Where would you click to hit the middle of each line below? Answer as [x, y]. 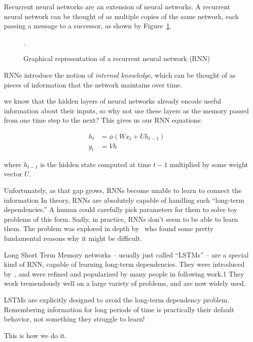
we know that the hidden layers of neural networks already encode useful [113, 101]
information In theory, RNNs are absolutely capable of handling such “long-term [124, 200]
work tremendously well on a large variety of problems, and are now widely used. [125, 283]
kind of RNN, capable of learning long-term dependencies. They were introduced [124, 264]
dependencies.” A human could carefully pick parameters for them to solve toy [121, 209]
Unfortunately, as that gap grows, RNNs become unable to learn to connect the [123, 190]
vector [13, 174]
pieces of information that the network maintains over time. [93, 84]
